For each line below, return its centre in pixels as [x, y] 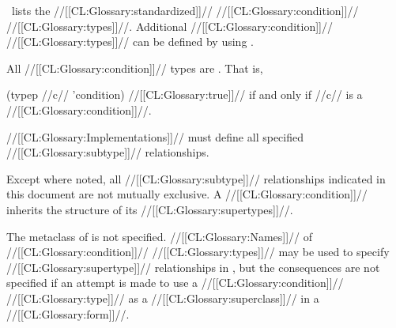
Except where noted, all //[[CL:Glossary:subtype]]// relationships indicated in [196, 178]
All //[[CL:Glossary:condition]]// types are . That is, [135, 68]
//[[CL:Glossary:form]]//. [68, 313]
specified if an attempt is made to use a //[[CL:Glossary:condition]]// [175, 283]
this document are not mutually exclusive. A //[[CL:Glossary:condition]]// [187, 194]
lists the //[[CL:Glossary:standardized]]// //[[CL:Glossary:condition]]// [185, 10]
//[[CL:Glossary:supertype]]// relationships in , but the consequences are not [193, 267]
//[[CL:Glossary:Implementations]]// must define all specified [155, 136]
